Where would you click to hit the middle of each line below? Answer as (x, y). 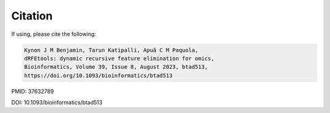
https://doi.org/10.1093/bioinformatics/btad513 (98, 75)
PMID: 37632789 (33, 91)
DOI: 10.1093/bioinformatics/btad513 (57, 103)
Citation (32, 16)
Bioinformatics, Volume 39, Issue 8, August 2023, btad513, (116, 67)
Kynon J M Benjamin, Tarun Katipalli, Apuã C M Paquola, (111, 50)
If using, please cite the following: (54, 34)
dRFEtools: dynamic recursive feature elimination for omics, (119, 58)
